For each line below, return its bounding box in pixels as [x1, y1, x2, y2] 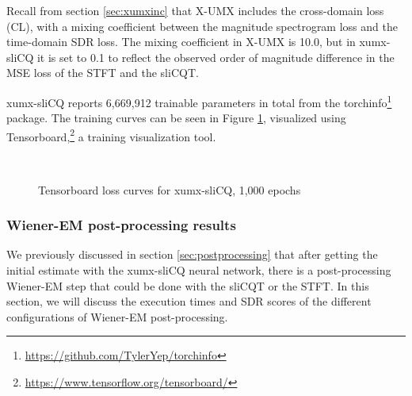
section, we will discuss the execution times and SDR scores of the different [6, 293, 372, 309]
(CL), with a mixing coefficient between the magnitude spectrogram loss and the [6, 17, 398, 34]
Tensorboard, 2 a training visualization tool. [6, 125, 216, 144]
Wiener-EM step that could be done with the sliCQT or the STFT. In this [6, 277, 369, 294]
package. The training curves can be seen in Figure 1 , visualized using [6, 110, 346, 126]
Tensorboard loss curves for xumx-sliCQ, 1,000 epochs [38, 181, 301, 198]
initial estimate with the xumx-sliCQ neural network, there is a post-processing [6, 262, 391, 279]
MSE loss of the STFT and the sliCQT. [6, 64, 199, 81]
